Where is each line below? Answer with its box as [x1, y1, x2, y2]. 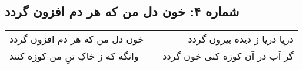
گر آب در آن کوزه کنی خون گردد [162, 49, 294, 63]
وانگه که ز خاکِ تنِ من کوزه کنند [9, 49, 139, 63]
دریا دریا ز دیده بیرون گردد [188, 32, 294, 46]
